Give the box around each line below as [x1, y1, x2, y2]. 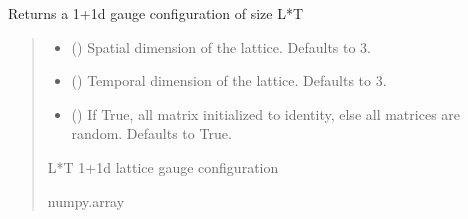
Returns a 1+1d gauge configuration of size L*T [8, 3, 304, 23]
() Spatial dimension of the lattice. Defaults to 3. [71, 36, 372, 57]
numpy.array [47, 190, 125, 211]
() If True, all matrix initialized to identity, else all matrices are [71, 103, 461, 124]
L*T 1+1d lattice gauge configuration [47, 156, 279, 177]
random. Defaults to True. [71, 123, 232, 144]
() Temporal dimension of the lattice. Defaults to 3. [71, 70, 387, 91]
